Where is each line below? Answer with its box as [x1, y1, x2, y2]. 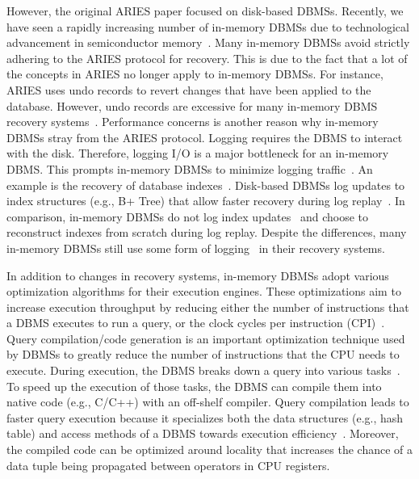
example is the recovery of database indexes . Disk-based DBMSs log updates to [6, 176, 405, 193]
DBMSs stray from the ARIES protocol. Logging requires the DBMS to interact [6, 128, 403, 145]
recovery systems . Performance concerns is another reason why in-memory [6, 113, 379, 130]
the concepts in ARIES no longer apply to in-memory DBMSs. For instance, [6, 65, 383, 82]
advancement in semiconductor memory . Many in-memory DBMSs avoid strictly [6, 34, 410, 51]
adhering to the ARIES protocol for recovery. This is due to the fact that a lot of [6, 49, 408, 66]
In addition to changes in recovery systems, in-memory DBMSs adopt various [6, 267, 389, 284]
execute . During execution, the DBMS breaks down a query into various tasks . [6, 362, 400, 379]
